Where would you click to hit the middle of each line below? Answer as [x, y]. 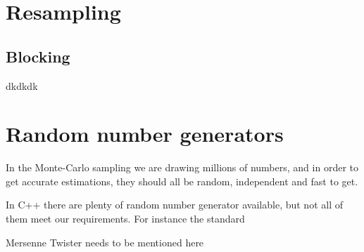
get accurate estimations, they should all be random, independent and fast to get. [182, 181]
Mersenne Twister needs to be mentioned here [105, 242]
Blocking [38, 56]
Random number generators [145, 134]
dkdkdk [22, 85]
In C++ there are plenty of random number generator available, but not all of [174, 205]
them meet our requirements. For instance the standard [125, 219]
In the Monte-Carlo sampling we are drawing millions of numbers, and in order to [182, 167]
